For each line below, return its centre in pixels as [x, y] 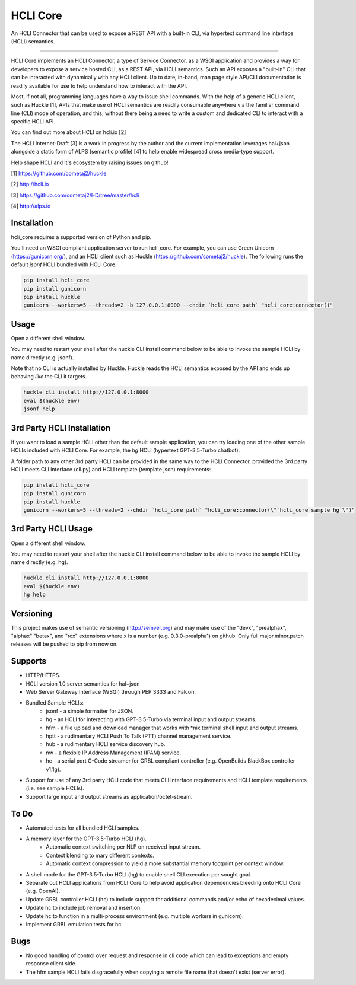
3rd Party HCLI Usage [52, 529]
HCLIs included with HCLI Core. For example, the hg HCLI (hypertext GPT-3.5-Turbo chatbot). [125, 450]
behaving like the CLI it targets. [49, 377]
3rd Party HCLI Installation [61, 428]
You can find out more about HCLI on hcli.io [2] [69, 132]
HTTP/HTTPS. [43, 675]
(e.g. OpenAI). [43, 891]
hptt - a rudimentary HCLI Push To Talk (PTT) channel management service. [139, 736]
